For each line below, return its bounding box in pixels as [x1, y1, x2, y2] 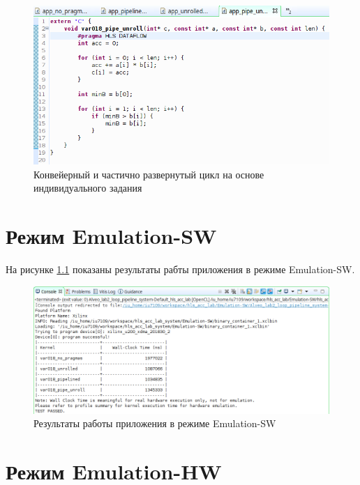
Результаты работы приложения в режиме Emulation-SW [33, 416, 276, 431]
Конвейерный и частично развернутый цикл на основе [33, 167, 264, 181]
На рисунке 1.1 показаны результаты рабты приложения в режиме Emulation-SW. [6, 261, 355, 276]
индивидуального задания [33, 180, 142, 195]
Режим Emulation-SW [6, 221, 217, 249]
